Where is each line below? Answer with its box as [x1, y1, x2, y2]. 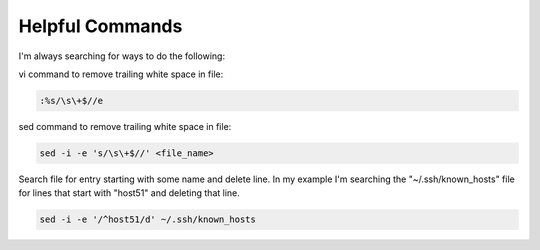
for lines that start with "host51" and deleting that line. [18, 187, 240, 199]
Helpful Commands [18, 15, 183, 37]
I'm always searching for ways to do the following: [18, 50, 225, 62]
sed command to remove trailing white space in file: [18, 120, 232, 132]
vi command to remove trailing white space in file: [18, 68, 224, 80]
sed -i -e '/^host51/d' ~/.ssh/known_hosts [39, 214, 257, 225]
